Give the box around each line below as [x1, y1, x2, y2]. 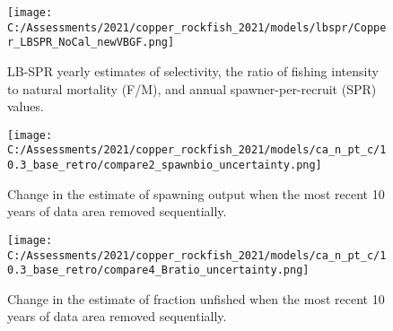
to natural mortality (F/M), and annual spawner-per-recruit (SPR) [7, 79, 377, 98]
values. [7, 97, 44, 116]
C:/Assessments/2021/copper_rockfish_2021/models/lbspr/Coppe [7, 21, 387, 34]
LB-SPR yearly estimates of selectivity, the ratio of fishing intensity [7, 61, 379, 80]
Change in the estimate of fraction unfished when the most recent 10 [7, 289, 385, 308]
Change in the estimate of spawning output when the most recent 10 [7, 184, 385, 203]
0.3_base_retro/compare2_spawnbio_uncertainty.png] [7, 159, 322, 172]
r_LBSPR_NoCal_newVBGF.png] [7, 36, 175, 49]
